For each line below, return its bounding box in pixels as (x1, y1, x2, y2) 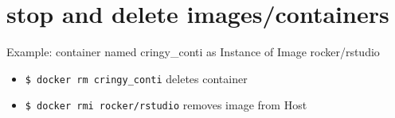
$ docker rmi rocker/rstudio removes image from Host (25, 97, 307, 113)
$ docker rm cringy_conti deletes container (25, 70, 248, 86)
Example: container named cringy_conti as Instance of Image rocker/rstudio (6, 44, 380, 60)
